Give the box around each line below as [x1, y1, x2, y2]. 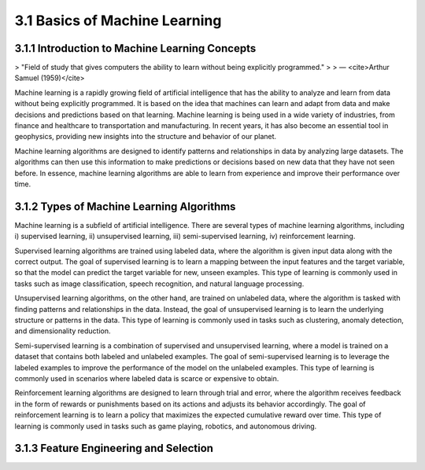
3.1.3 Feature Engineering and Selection [14, 442, 214, 455]
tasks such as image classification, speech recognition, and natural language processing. [14, 279, 305, 288]
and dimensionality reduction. [14, 326, 111, 336]
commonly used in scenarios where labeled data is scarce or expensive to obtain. [14, 373, 279, 383]
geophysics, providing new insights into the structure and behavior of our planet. [14, 132, 277, 141]
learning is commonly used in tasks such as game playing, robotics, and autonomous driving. [14, 421, 317, 431]
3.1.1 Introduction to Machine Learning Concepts [14, 42, 257, 55]
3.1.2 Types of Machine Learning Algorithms [14, 200, 236, 213]
